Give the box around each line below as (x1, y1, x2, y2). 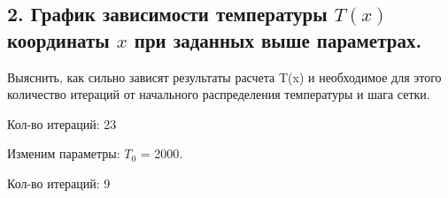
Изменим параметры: (7, 144, 120, 163)
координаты (7, 26, 110, 53)
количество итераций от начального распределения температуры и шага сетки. (7, 85, 430, 103)
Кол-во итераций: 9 (7, 173, 111, 192)
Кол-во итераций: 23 (7, 114, 117, 133)
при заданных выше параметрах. (134, 26, 422, 53)
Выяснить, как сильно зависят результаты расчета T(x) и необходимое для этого (7, 67, 442, 86)
